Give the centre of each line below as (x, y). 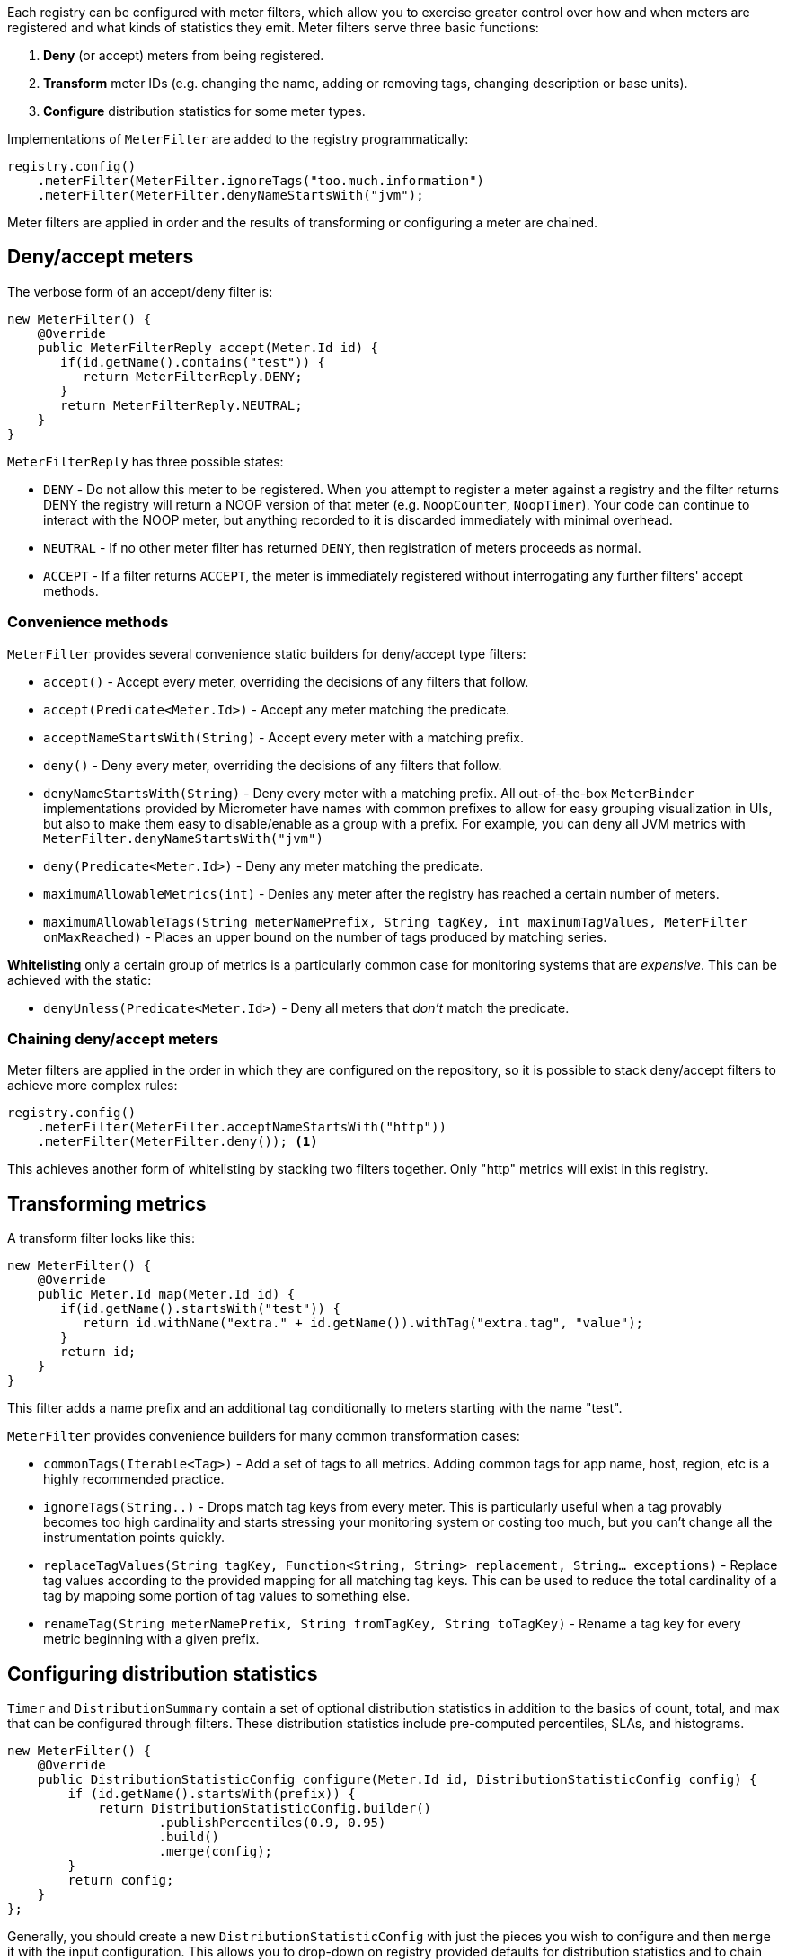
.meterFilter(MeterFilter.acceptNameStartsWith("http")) (242, 1127)
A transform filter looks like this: (101, 1238)
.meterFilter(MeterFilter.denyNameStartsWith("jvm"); (230, 195)
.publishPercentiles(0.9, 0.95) (272, 1823)
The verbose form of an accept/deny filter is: (140, 291)
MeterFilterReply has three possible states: (146, 461)
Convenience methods (88, 622)
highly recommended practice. (134, 1479)
